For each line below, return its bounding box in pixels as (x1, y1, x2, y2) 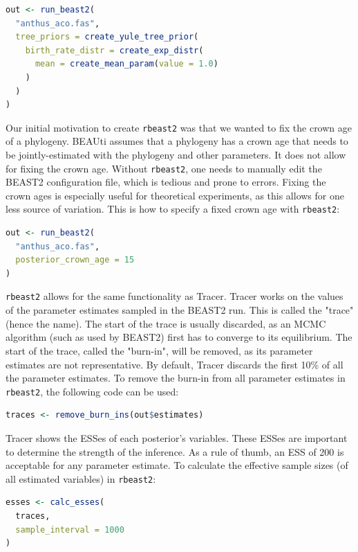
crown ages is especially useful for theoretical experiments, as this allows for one (6, 188, 344, 202)
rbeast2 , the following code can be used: (6, 384, 179, 398)
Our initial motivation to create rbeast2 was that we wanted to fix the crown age (6, 120, 352, 134)
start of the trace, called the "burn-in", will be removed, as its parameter (6, 343, 313, 357)
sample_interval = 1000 (15, 524, 124, 535)
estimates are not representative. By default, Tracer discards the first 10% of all (6, 357, 343, 371)
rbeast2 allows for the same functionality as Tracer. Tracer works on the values (6, 289, 343, 303)
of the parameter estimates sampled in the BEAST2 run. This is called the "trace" (6, 303, 354, 317)
